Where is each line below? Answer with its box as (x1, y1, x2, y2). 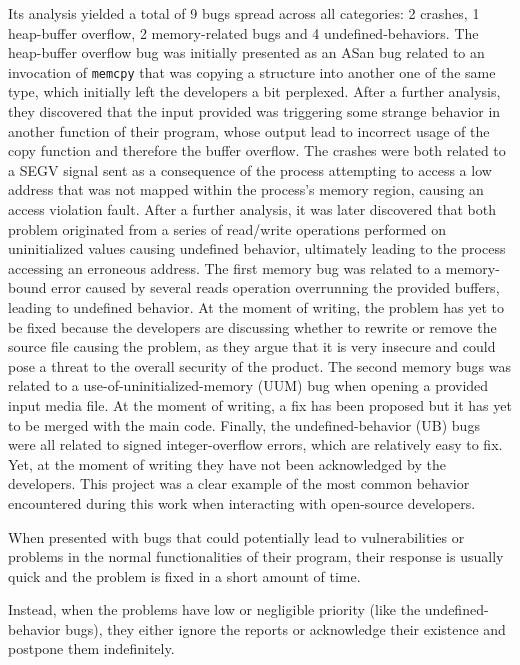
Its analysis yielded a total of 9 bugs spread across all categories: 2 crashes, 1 (8, 3, 480, 23)
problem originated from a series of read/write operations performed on (8, 218, 447, 239)
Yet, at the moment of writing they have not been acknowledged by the (8, 453, 446, 474)
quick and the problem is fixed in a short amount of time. (8, 565, 361, 586)
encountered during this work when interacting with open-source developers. (8, 492, 476, 513)
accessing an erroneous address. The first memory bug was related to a (8, 257, 442, 278)
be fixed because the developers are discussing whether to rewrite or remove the (8, 316, 497, 337)
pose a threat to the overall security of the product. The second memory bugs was (8, 355, 511, 376)
